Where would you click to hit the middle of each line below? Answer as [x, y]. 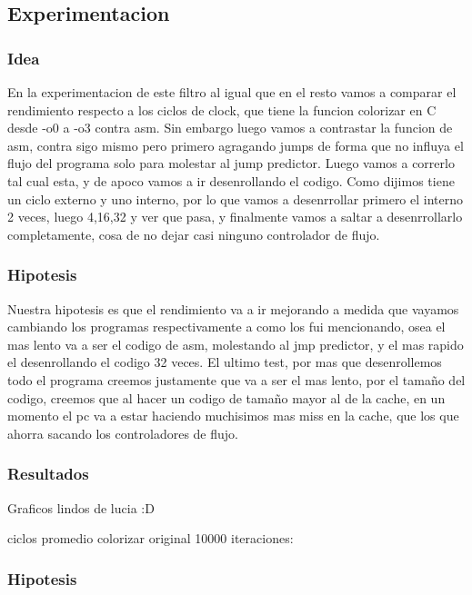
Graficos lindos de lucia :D [81, 507]
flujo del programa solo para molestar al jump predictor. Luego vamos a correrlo [231, 163]
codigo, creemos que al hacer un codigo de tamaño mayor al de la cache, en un [226, 397]
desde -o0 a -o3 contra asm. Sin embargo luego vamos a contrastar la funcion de [230, 128]
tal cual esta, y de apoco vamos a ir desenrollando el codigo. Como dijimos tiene [231, 180]
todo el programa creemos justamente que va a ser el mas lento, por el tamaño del [236, 379]
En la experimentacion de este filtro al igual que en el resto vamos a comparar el [232, 92]
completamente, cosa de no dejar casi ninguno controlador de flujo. [194, 234]
